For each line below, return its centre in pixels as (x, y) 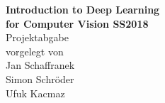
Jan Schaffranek (40, 65)
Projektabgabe (37, 37)
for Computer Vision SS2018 (77, 23)
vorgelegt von (35, 51)
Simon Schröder (40, 78)
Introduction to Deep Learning (83, 9)
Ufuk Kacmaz (35, 93)
